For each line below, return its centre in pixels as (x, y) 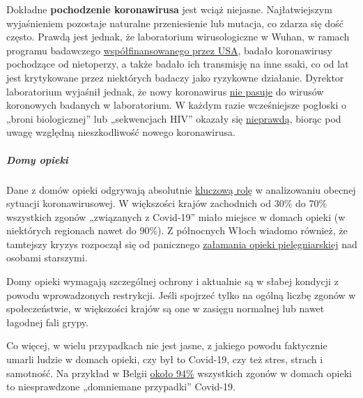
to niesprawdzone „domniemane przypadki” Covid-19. (121, 386)
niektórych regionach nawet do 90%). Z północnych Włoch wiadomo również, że (177, 230)
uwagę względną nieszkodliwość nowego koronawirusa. (121, 132)
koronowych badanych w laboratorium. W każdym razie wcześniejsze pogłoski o (177, 105)
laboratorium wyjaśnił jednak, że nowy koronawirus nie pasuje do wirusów (165, 91)
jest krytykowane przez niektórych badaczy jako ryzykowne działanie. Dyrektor (175, 77)
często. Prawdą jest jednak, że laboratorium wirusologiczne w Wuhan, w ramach (178, 37)
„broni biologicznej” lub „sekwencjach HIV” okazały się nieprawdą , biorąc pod (174, 118)
